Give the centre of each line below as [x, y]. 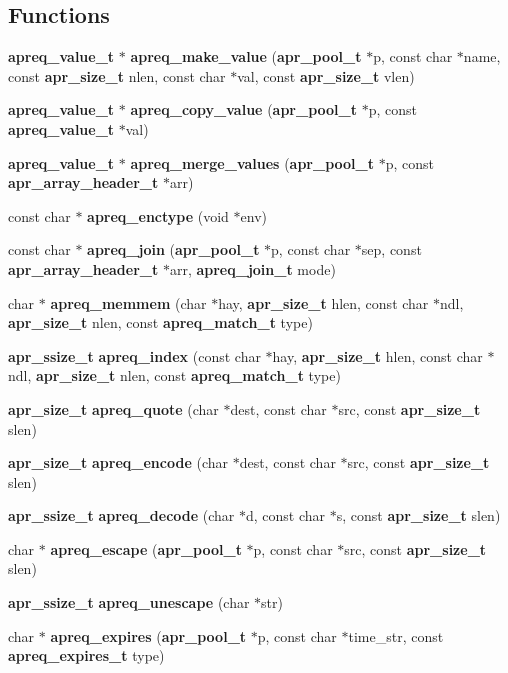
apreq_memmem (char [128, 302]
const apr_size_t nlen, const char [117, 75]
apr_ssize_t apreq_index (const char [134, 355]
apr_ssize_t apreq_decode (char [121, 515]
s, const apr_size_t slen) [418, 515]
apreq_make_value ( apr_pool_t [246, 56]
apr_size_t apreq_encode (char [118, 462]
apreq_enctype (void [158, 215]
